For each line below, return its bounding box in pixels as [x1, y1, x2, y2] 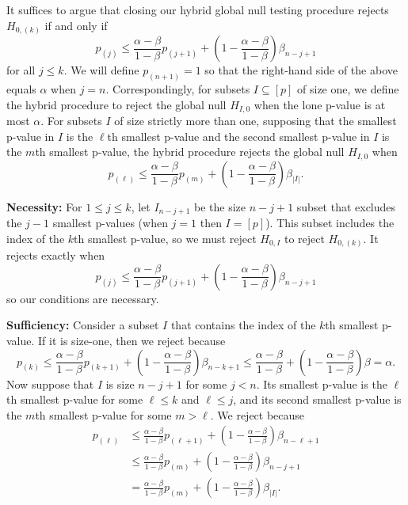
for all [6, 62, 36, 78]
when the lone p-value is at [254, 96, 386, 112]
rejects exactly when [6, 247, 105, 264]
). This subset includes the [265, 215, 395, 231]
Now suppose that [6, 375, 94, 392]
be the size [194, 198, 246, 215]
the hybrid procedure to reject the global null [6, 96, 227, 112]
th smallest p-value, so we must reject [74, 230, 257, 246]
